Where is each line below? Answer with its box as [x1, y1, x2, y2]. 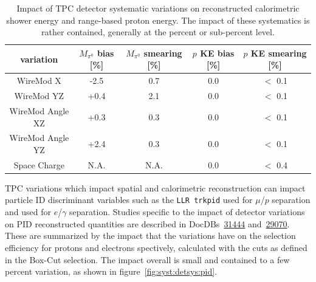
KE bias [200, 46, 235, 59]
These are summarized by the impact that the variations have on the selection [5, 229, 296, 242]
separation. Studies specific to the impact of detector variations [69, 205, 305, 218]
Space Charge [13, 158, 64, 171]
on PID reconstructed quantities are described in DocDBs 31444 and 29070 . [5, 217, 290, 230]
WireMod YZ [14, 89, 64, 102]
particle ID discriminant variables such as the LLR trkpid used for [5, 193, 253, 206]
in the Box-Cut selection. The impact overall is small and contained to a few [5, 253, 290, 266]
